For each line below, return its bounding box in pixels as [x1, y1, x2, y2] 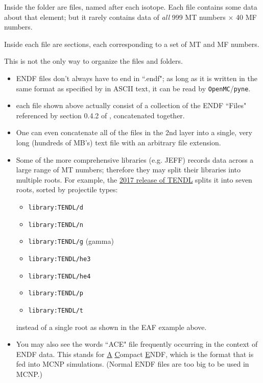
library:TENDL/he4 [28, 272, 91, 280]
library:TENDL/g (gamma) [28, 236, 114, 246]
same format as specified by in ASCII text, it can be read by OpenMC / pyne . [16, 83, 251, 93]
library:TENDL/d [28, 203, 83, 211]
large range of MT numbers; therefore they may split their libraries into [16, 164, 241, 175]
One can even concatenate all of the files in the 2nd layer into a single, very [16, 127, 252, 138]
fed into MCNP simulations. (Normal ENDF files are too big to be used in [16, 359, 249, 369]
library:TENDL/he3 [28, 255, 91, 263]
